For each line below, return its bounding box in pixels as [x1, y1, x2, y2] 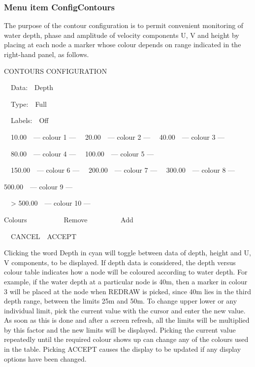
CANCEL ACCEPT [10, 231, 76, 241]
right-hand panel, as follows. [4, 49, 89, 59]
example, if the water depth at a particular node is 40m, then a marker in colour [4, 276, 248, 286]
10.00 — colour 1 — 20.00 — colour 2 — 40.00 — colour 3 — [10, 131, 225, 142]
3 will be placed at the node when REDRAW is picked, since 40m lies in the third [4, 286, 251, 296]
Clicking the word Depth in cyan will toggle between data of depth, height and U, [4, 247, 251, 258]
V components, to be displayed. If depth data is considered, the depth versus [4, 257, 236, 267]
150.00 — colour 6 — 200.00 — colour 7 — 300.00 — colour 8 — [10, 165, 235, 175]
